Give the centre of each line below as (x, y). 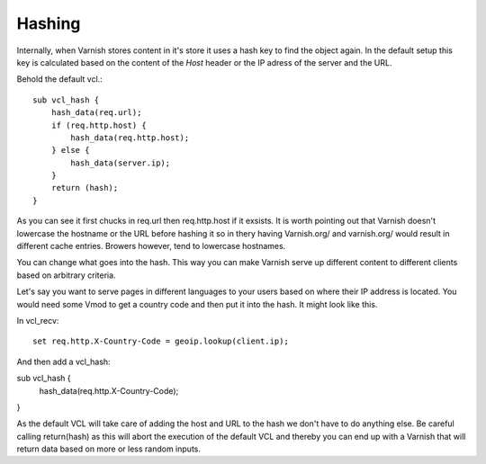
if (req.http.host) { (99, 125)
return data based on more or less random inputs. (109, 449)
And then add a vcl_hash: (64, 361)
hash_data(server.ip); (121, 163)
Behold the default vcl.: (59, 79)
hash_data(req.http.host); (130, 138)
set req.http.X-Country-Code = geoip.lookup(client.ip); (161, 341)
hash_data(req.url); (96, 113)
